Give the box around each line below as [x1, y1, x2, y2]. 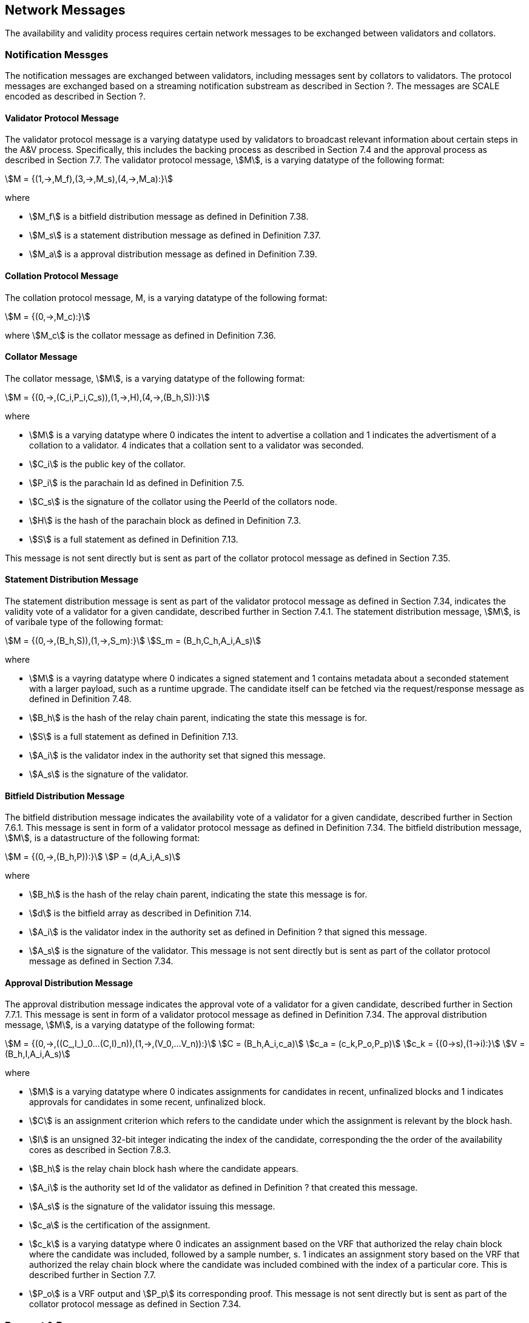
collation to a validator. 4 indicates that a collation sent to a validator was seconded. [29, 439, 364, 450]
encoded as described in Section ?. [5, 91, 146, 102]
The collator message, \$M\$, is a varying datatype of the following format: [5, 373, 305, 384]
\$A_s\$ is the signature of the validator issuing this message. [29, 1201, 275, 1212]
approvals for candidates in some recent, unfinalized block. [29, 1097, 266, 1108]
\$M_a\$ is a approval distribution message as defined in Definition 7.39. [29, 249, 317, 260]
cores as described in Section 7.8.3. [29, 1145, 171, 1156]
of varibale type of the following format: [5, 617, 164, 628]
